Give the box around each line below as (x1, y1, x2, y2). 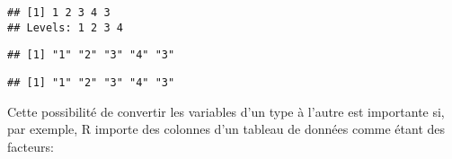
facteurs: (7, 137, 54, 155)
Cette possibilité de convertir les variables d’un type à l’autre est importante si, (7, 102, 445, 120)
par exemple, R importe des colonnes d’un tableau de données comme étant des (7, 119, 446, 138)
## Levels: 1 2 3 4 (7, 21, 123, 34)
